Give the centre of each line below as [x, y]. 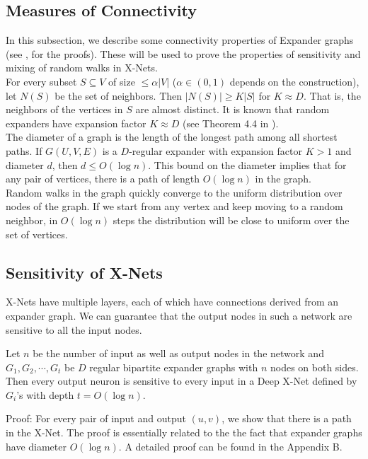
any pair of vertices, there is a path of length [103, 179]
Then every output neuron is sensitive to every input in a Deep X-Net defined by [182, 381]
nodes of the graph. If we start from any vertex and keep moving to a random [174, 206]
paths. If [24, 150]
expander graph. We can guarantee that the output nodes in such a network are [179, 315]
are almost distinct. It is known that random [232, 109]
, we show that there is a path [287, 418]
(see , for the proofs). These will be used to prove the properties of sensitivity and [183, 53]
